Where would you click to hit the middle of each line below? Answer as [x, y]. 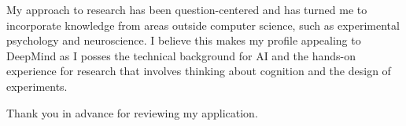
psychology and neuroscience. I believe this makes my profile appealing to [184, 40]
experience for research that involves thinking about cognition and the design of [199, 71]
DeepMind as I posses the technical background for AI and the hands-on [181, 55]
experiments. [37, 86]
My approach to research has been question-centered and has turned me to [187, 9]
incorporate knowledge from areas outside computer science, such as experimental [203, 25]
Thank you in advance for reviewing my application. [132, 112]
